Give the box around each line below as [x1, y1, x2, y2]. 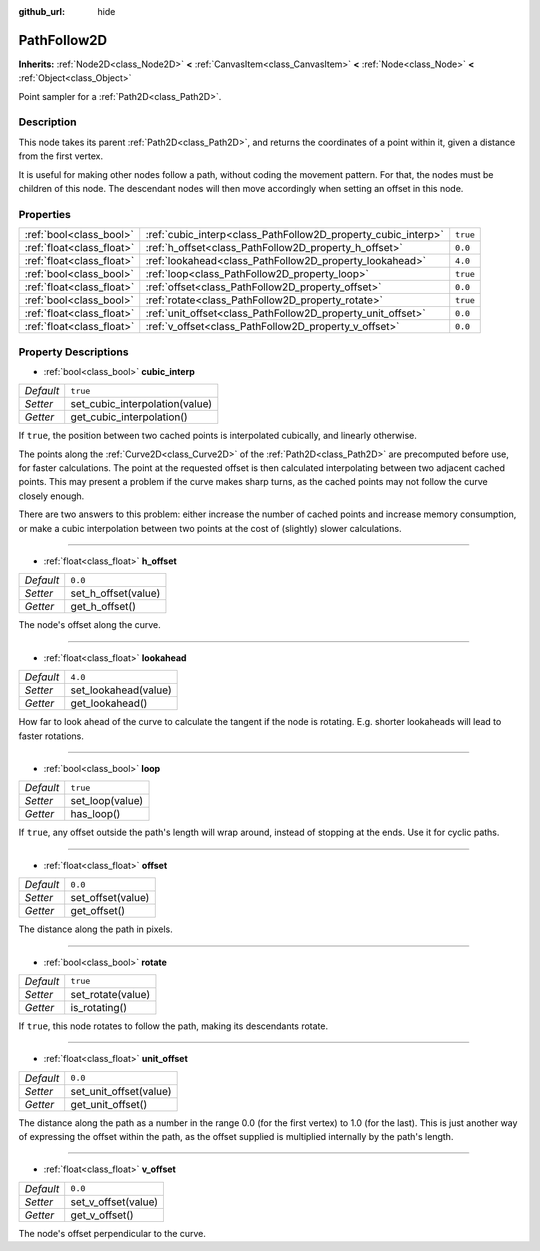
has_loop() [70, 807, 121, 821]
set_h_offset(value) [70, 586, 161, 600]
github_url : [18, 6, 65, 17]
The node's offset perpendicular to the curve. [18, 1227, 207, 1239]
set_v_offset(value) [70, 1195, 159, 1209]
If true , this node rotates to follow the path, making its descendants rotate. [18, 1020, 329, 1032]
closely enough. [18, 490, 85, 502]
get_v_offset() [70, 1208, 134, 1222]
